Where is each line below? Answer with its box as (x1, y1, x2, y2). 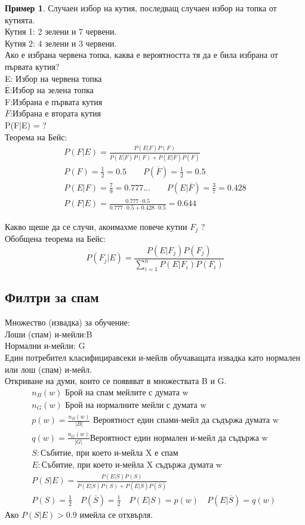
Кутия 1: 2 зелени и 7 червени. (5, 25, 117, 38)
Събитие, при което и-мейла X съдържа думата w (41, 461, 222, 470)
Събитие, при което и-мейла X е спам (41, 449, 178, 458)
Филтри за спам (5, 288, 99, 306)
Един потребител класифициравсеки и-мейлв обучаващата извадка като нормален (5, 351, 300, 363)
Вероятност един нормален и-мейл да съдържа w (90, 434, 268, 443)
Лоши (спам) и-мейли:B (5, 327, 93, 340)
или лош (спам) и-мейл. (5, 363, 92, 375)
